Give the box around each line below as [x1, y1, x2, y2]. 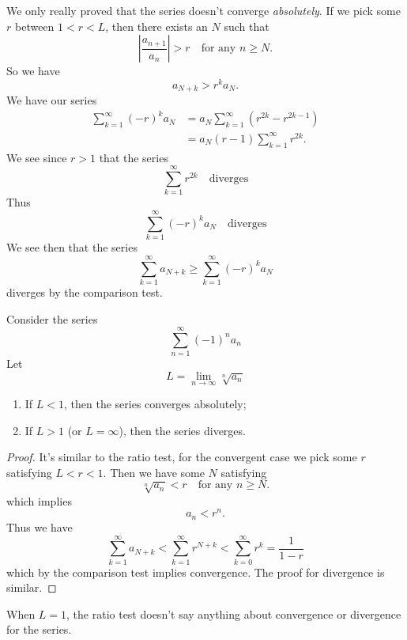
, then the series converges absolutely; [64, 396, 247, 412]
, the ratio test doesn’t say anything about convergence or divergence [66, 605, 401, 622]
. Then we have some [103, 464, 205, 480]
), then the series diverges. [119, 422, 246, 438]
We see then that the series [6, 239, 138, 256]
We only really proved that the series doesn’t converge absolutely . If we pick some [6, 2, 401, 18]
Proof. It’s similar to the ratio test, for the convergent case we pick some [6, 449, 357, 465]
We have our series [6, 92, 97, 108]
